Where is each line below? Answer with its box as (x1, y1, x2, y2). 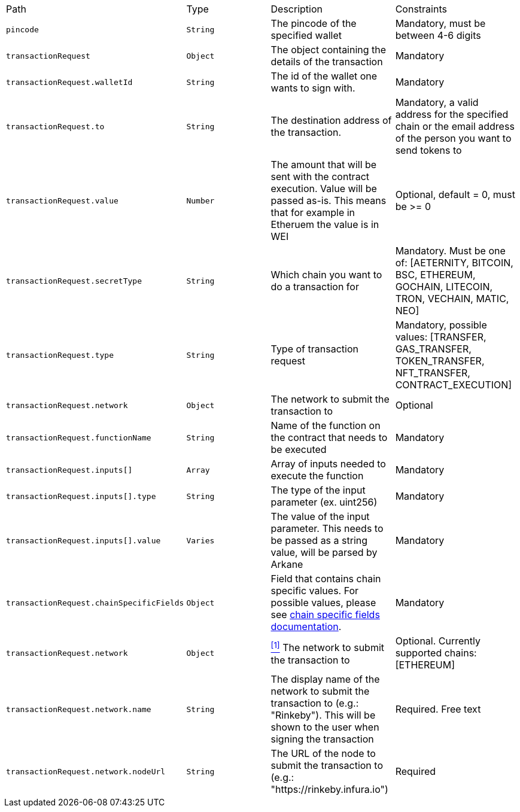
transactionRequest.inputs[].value (6, 536, 161, 545)
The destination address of (270, 114, 392, 126)
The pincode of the (270, 17, 357, 29)
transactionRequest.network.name (6, 704, 151, 714)
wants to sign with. (270, 82, 355, 94)
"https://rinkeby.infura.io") (270, 783, 388, 795)
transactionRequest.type (6, 350, 114, 360)
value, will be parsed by (270, 546, 378, 558)
